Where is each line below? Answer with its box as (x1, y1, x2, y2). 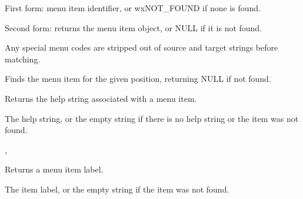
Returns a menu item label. (5, 163, 104, 175)
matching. (5, 52, 41, 65)
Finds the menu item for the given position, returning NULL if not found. (5, 72, 271, 85)
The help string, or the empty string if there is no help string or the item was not (5, 112, 299, 124)
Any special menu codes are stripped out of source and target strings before (5, 41, 278, 54)
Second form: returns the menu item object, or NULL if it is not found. (5, 21, 262, 34)
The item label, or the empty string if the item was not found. (5, 183, 229, 195)
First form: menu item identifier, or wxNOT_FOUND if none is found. (5, 2, 261, 14)
